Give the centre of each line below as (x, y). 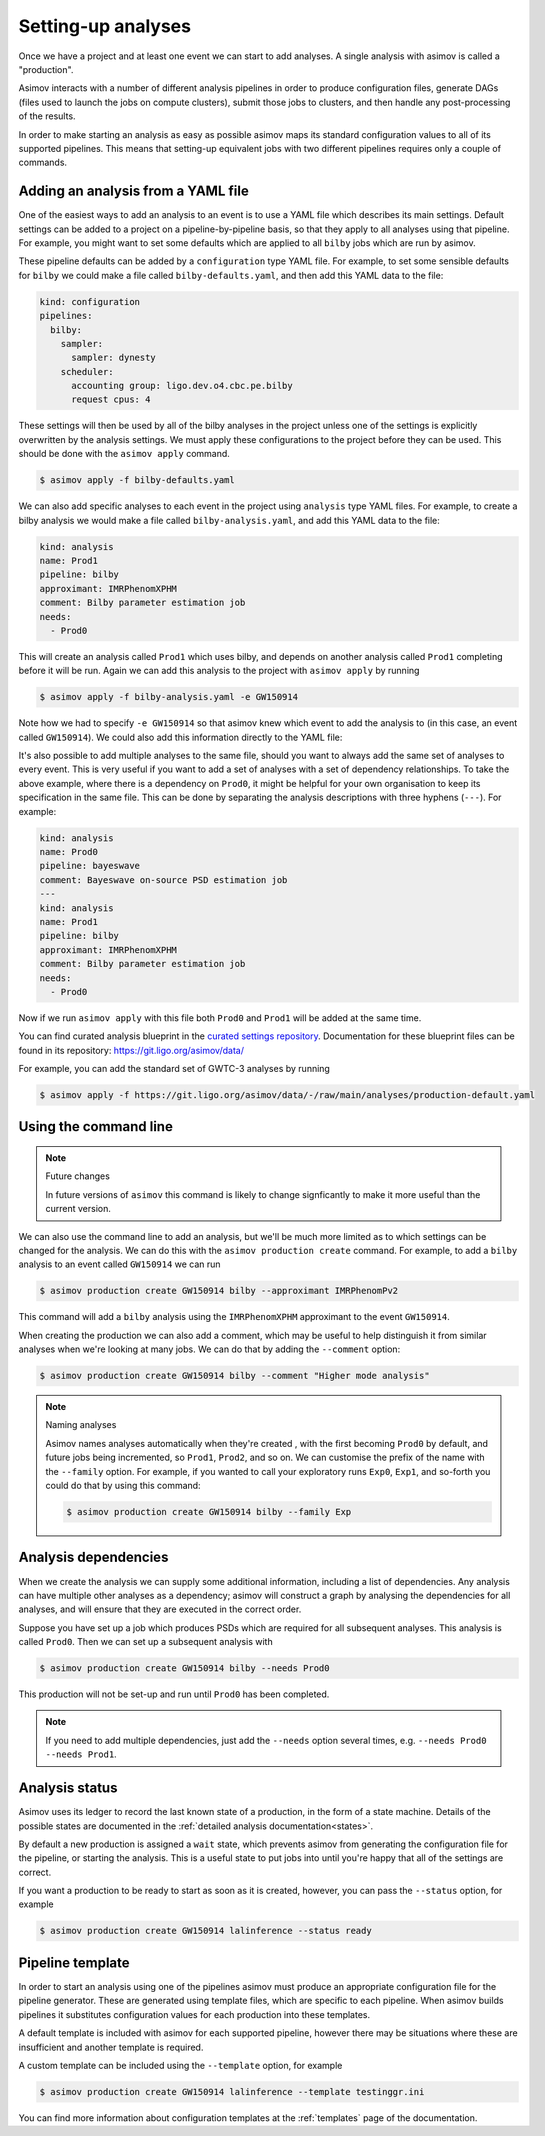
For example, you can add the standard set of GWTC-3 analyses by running (174, 1069)
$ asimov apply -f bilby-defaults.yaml (137, 480)
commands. (43, 162)
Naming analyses (81, 1425)
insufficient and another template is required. (111, 2047)
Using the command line (96, 1126)
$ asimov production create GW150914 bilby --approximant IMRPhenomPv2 (219, 1291)
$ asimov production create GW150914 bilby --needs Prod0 (184, 1668)
